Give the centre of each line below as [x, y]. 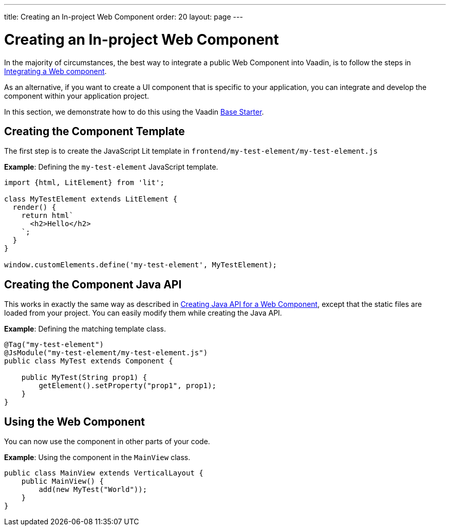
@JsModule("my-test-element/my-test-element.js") [106, 353]
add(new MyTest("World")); [93, 490]
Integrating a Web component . [55, 71]
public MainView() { [62, 481]
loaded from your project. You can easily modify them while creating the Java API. [143, 313]
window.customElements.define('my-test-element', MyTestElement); [141, 265]
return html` [47, 216]
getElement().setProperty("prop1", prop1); [128, 386]
